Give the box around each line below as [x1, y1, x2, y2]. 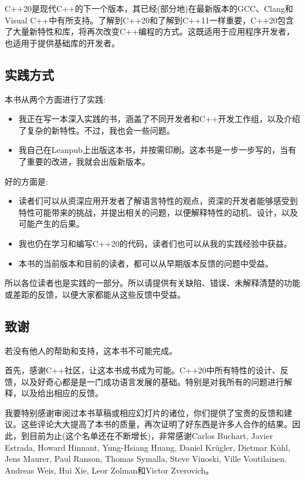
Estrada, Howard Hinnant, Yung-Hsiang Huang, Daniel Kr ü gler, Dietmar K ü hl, [5, 441, 290, 453]
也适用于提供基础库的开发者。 [5, 36, 120, 49]
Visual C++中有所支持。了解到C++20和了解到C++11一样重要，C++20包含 [5, 13, 294, 26]
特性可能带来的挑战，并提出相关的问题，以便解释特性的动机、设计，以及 [18, 206, 298, 218]
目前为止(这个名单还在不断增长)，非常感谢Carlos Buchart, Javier [29, 430, 273, 442]
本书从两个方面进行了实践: [5, 93, 106, 105]
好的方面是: [5, 175, 48, 187]
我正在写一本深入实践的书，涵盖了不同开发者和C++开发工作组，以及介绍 [18, 113, 300, 125]
